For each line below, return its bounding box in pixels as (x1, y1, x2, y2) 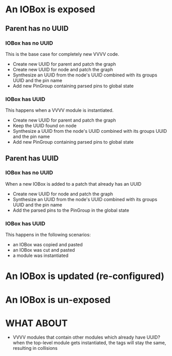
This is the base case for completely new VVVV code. (5, 51, 120, 57)
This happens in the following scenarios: (5, 232, 91, 238)
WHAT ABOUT (5, 317, 68, 329)
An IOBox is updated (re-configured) (5, 270, 165, 282)
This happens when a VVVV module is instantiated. (5, 107, 114, 113)
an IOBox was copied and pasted (12, 242, 83, 248)
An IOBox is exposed (5, 4, 95, 15)
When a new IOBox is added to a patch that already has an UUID (5, 181, 142, 187)
